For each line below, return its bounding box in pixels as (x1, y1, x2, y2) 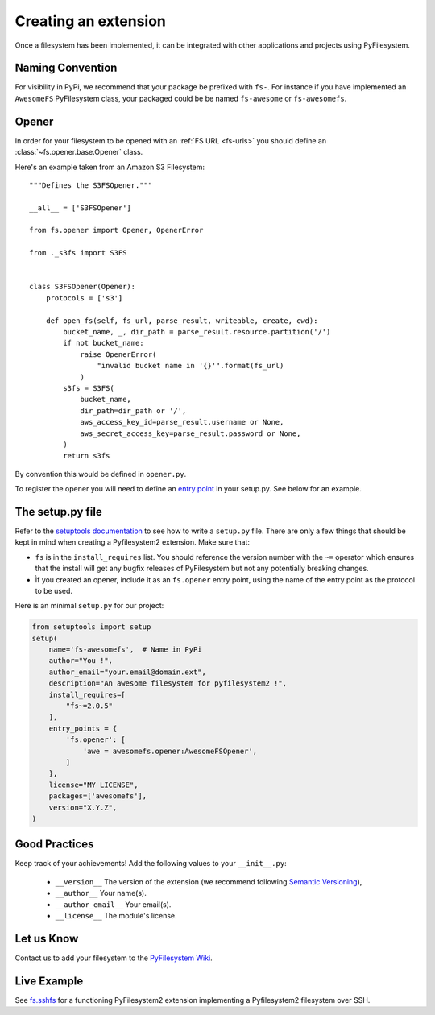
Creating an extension (14, 12, 167, 30)
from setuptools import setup (31, 623, 151, 632)
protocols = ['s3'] (45, 293, 123, 302)
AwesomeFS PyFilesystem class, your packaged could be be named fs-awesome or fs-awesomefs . (14, 93, 347, 103)
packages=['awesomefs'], (48, 792, 147, 801)
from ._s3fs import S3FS (29, 248, 127, 258)
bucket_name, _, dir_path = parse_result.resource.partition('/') (63, 327, 331, 336)
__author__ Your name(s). (55, 889, 147, 898)
